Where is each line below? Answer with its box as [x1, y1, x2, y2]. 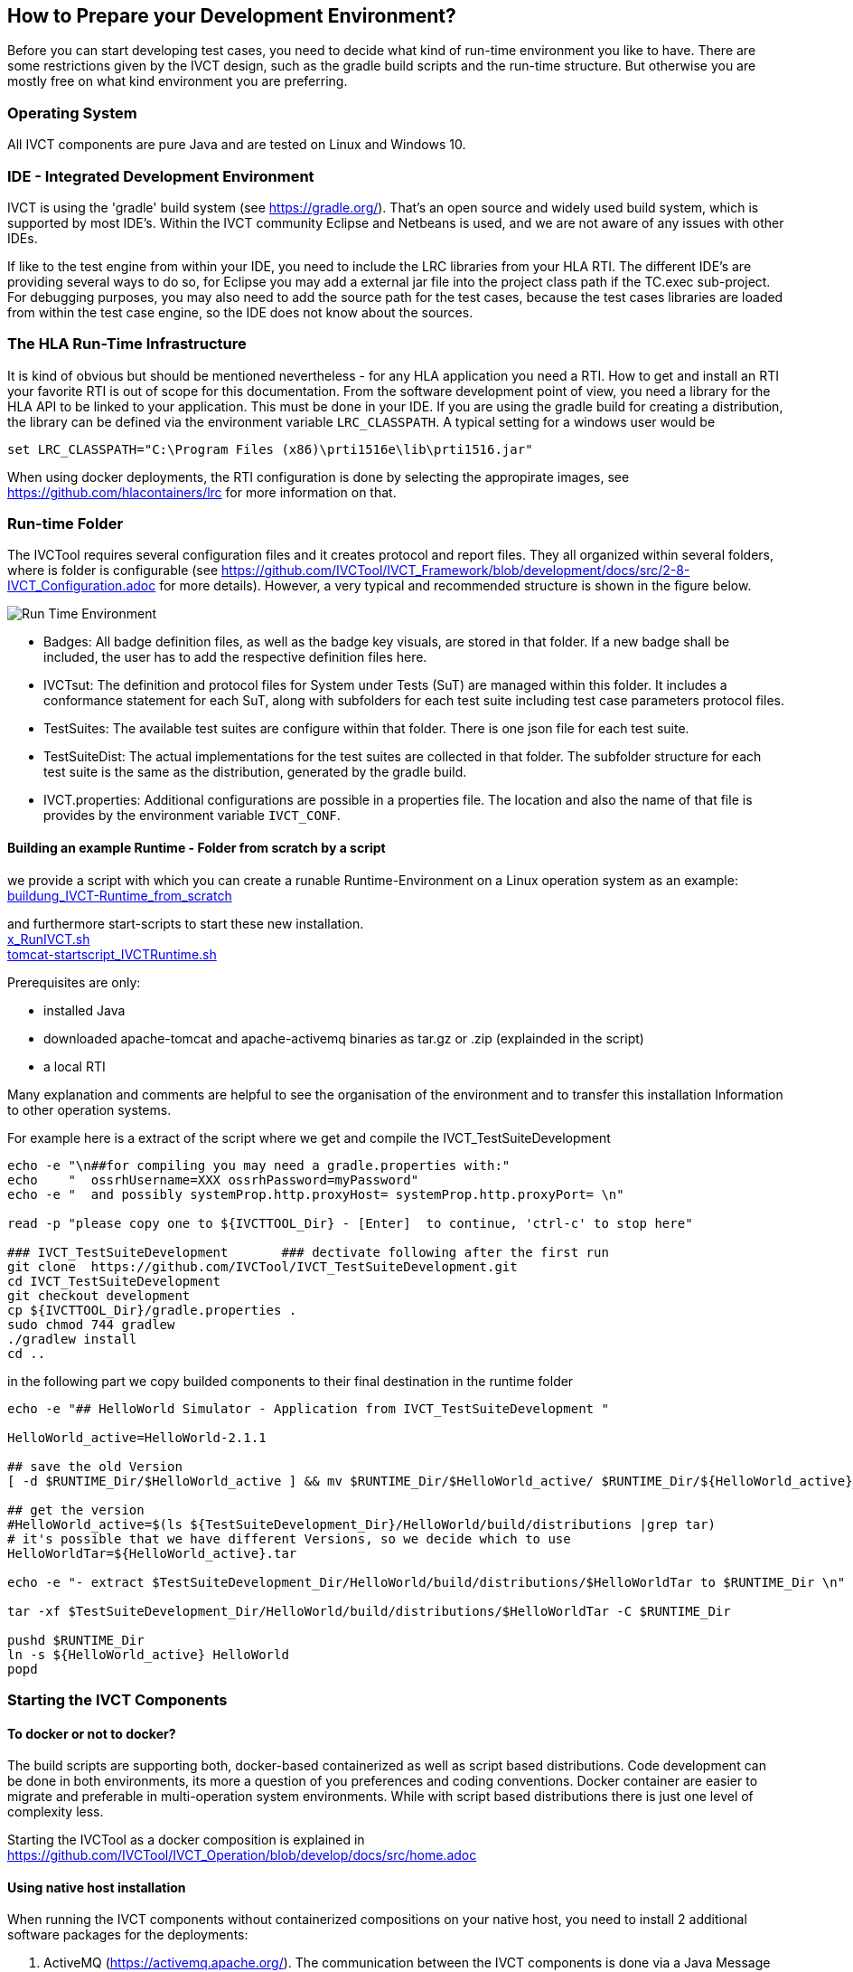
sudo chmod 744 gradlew [7, 1316, 175, 1332]
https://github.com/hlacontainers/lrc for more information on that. [7, 484, 397, 500]
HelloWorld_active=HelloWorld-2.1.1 [7, 1429, 267, 1445]
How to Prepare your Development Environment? [7, 5, 456, 27]
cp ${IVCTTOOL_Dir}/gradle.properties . [7, 1302, 297, 1317]
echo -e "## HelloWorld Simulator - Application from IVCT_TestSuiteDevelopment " [7, 1401, 609, 1416]
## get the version [7, 1502, 145, 1517]
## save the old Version [7, 1458, 183, 1474]
